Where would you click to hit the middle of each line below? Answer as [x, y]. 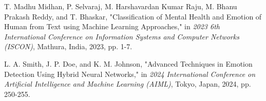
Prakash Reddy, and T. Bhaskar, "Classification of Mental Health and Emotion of [133, 16]
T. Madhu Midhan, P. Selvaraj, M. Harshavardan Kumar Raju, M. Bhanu [121, 6]
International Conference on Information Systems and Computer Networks [122, 36]
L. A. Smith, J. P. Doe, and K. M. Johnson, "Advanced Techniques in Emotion [128, 63]
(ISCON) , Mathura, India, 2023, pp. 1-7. [68, 46]
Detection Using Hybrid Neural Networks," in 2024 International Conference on [130, 74]
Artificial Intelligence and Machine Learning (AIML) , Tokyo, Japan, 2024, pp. [128, 84]
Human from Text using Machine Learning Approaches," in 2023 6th [112, 26]
